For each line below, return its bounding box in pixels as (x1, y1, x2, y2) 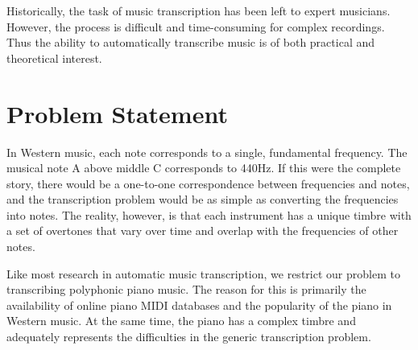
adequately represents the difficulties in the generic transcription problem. (6, 328, 371, 345)
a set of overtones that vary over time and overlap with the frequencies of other (6, 222, 399, 239)
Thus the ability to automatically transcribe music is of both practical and (6, 34, 375, 51)
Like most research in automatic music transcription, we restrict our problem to (6, 265, 400, 282)
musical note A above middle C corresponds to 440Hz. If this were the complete (6, 159, 401, 176)
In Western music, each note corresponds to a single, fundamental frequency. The (6, 143, 408, 160)
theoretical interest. (6, 49, 102, 66)
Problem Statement (6, 97, 228, 130)
